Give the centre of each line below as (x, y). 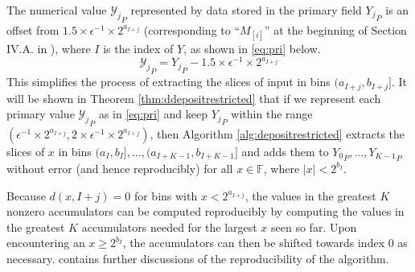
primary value (41, 114)
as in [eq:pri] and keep (153, 114)
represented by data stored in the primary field (246, 10)
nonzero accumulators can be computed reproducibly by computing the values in (205, 211)
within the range (272, 114)
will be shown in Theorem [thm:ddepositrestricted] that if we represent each (194, 98)
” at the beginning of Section (335, 29)
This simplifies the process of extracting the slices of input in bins (168, 82)
